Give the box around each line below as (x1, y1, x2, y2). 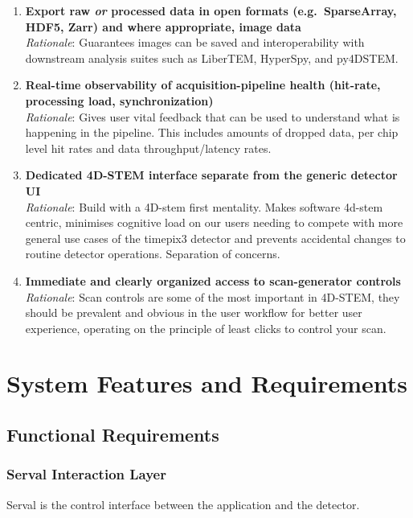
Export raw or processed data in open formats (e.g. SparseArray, (25, 2, 397, 18)
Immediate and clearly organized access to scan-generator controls (25, 272, 401, 289)
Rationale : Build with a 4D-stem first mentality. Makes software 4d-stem (25, 198, 383, 215)
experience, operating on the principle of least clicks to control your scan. (25, 319, 386, 336)
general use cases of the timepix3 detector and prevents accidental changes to (25, 229, 406, 246)
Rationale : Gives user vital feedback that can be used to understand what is (25, 108, 400, 125)
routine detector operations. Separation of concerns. (25, 245, 280, 262)
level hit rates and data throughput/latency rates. (25, 139, 272, 156)
